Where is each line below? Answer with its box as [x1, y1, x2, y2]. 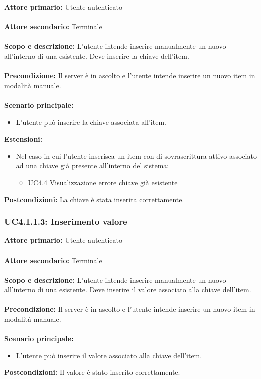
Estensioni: [4, 134, 43, 144]
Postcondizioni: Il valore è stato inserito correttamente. [4, 367, 180, 377]
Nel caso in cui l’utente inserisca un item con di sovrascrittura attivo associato [16, 150, 257, 161]
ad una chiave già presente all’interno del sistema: [16, 160, 169, 171]
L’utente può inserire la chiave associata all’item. [16, 116, 166, 127]
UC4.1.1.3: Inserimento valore [4, 215, 127, 228]
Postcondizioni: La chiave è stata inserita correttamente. [4, 194, 184, 204]
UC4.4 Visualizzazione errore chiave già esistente [28, 177, 178, 187]
